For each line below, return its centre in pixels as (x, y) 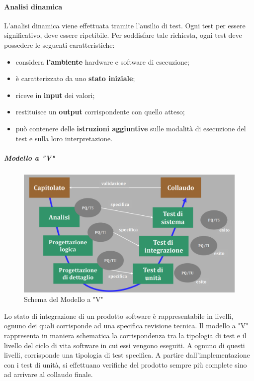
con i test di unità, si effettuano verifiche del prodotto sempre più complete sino (126, 364)
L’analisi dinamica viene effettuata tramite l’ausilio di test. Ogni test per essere (125, 25)
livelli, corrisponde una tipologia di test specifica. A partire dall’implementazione (127, 355)
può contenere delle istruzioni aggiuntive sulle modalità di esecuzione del (131, 128)
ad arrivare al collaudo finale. (48, 374)
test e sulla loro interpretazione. (64, 138)
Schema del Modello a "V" (64, 299)
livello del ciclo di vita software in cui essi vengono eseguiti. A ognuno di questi (125, 345)
